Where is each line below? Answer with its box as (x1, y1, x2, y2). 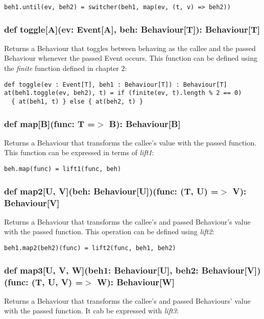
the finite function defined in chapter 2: (4, 63, 127, 73)
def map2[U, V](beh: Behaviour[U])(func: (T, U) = (4, 184, 219, 197)
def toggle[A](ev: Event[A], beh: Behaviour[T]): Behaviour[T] (4, 22, 260, 35)
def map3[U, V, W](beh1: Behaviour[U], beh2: (4, 263, 199, 276)
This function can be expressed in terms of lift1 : (4, 147, 154, 158)
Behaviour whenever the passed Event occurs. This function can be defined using (4, 53, 257, 63)
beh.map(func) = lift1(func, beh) (4, 165, 122, 173)
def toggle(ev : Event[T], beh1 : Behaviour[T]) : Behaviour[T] (4, 81, 227, 88)
